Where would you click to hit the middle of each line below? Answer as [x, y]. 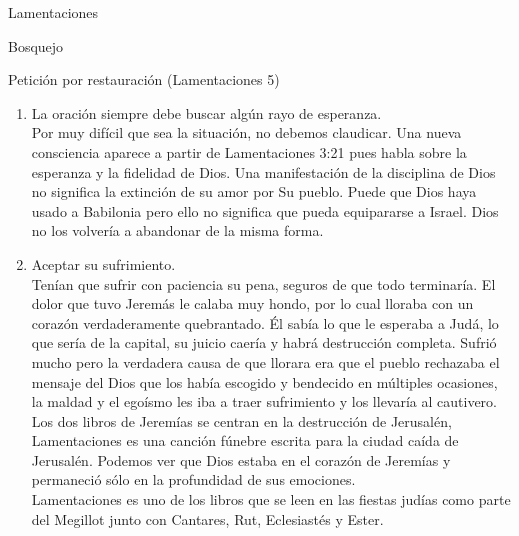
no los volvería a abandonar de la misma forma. [177, 230]
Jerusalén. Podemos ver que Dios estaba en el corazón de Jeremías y [241, 459]
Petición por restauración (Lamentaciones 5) [144, 79]
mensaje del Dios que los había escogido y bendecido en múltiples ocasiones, [264, 381]
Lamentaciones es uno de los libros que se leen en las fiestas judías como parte [271, 499]
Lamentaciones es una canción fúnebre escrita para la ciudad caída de [245, 440]
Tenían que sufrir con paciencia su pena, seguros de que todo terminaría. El [263, 283]
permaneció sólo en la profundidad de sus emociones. [193, 479]
